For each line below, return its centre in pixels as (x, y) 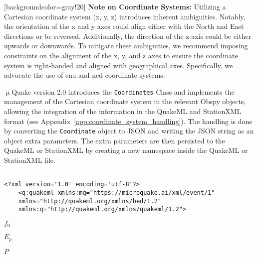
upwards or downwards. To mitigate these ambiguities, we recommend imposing (126, 46)
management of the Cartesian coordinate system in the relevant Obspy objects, (125, 101)
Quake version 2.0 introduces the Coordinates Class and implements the (123, 91)
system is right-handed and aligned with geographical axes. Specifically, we (119, 65)
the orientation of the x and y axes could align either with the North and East (124, 26)
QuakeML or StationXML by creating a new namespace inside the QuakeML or (126, 150)
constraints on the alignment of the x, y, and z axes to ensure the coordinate (121, 55)
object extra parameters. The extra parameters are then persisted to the (115, 140)
